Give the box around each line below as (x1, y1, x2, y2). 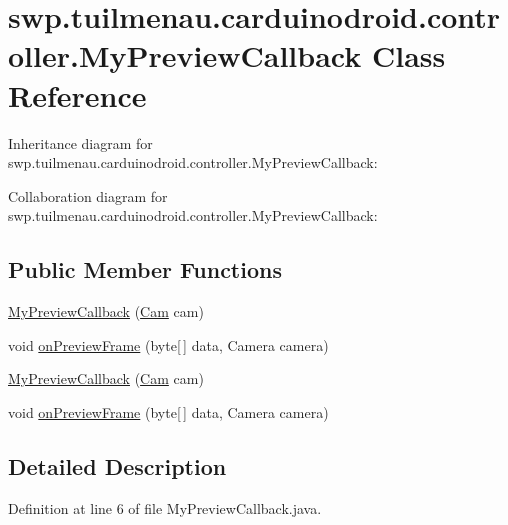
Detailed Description (8, 450, 227, 481)
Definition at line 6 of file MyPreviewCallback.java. (8, 497, 322, 518)
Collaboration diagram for (8, 185, 168, 206)
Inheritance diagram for (8, 132, 153, 153)
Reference (8, 74, 147, 115)
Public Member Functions (8, 254, 282, 285)
